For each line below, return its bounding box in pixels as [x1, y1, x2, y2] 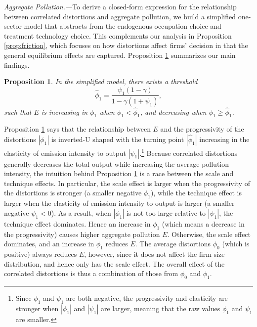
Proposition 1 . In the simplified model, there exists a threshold [4, 76, 198, 87]
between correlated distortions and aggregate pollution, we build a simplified [4, 11, 236, 21]
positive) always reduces [4, 249, 77, 259]
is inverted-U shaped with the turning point [51, 134, 184, 144]
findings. [4, 59, 30, 70]
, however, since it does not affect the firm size [84, 249, 225, 259]
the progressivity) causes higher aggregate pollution [4, 229, 160, 239]
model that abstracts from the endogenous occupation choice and [24, 21, 221, 31]
